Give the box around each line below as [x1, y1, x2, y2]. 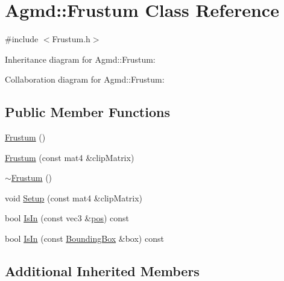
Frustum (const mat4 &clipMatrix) [5, 151, 134, 163]
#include [5, 33, 39, 45]
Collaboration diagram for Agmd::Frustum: [5, 73, 165, 86]
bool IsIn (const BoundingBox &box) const [5, 232, 164, 245]
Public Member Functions [5, 103, 170, 121]
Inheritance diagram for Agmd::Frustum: [5, 52, 156, 65]
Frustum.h [52, 33, 90, 45]
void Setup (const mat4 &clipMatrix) [5, 191, 143, 204]
